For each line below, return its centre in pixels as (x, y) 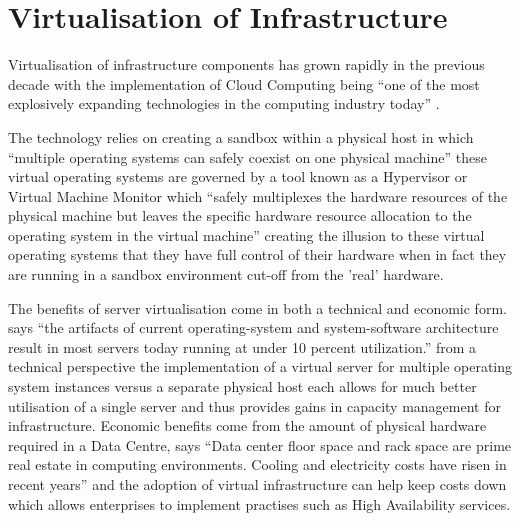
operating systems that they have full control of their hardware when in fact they (257, 254)
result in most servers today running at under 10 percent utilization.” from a (242, 346)
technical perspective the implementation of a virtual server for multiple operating (260, 366)
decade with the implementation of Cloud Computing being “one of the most (244, 83)
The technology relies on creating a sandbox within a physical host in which (241, 136)
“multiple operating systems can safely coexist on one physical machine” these (247, 156)
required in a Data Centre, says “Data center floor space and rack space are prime (260, 444)
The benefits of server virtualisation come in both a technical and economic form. (257, 307)
